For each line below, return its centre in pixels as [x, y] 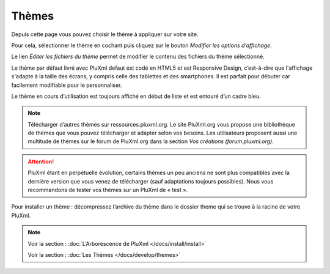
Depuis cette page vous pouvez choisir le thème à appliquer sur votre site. [105, 34]
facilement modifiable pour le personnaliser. [67, 85]
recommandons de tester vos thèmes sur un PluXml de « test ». [108, 190]
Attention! [41, 161]
